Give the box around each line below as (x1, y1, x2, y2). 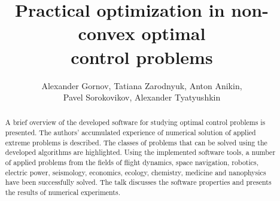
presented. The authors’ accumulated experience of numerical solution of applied (5, 127, 256, 138)
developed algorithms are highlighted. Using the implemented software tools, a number (5, 147, 276, 157)
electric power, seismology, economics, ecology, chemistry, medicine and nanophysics (5, 167, 266, 177)
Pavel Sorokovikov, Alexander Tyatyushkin (63, 91, 221, 103)
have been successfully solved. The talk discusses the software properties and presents (5, 177, 272, 187)
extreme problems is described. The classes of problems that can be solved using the (5, 137, 267, 147)
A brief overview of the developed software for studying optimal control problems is (5, 117, 266, 127)
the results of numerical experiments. (5, 187, 120, 197)
